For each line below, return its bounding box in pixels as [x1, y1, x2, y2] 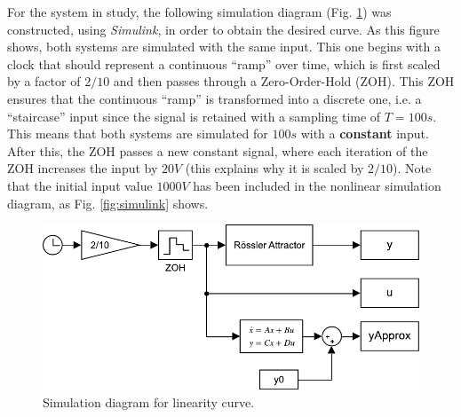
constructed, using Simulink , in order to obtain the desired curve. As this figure [7, 20, 440, 38]
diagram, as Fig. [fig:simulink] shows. [7, 193, 209, 212]
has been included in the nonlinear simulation [193, 176, 441, 194]
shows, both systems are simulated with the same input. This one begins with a [7, 37, 441, 56]
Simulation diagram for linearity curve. [43, 392, 255, 411]
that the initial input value [7, 176, 153, 194]
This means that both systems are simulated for [7, 124, 268, 143]
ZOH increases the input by [7, 159, 158, 177]
